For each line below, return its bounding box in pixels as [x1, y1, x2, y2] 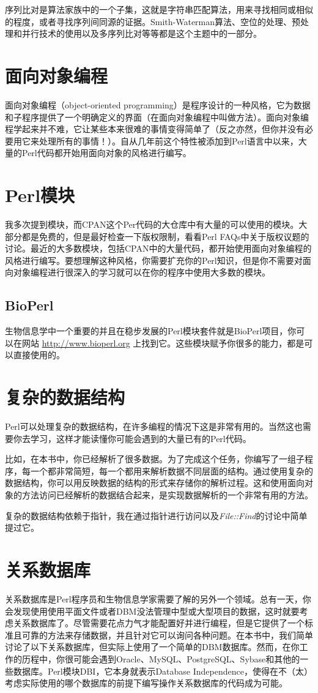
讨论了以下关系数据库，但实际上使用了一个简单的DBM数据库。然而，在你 [5, 640, 300, 653]
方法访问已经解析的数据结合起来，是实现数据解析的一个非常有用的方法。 [21, 489, 313, 501]
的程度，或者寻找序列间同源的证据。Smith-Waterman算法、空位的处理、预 [5, 15, 301, 28]
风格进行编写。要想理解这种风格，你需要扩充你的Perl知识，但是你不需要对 [5, 253, 303, 266]
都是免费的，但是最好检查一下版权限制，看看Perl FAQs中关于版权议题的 [21, 230, 309, 242]
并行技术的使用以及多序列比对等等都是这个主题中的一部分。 [21, 27, 262, 40]
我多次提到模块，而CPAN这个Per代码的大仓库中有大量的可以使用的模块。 [5, 218, 299, 230]
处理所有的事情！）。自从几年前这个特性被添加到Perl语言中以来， [39, 134, 298, 147]
